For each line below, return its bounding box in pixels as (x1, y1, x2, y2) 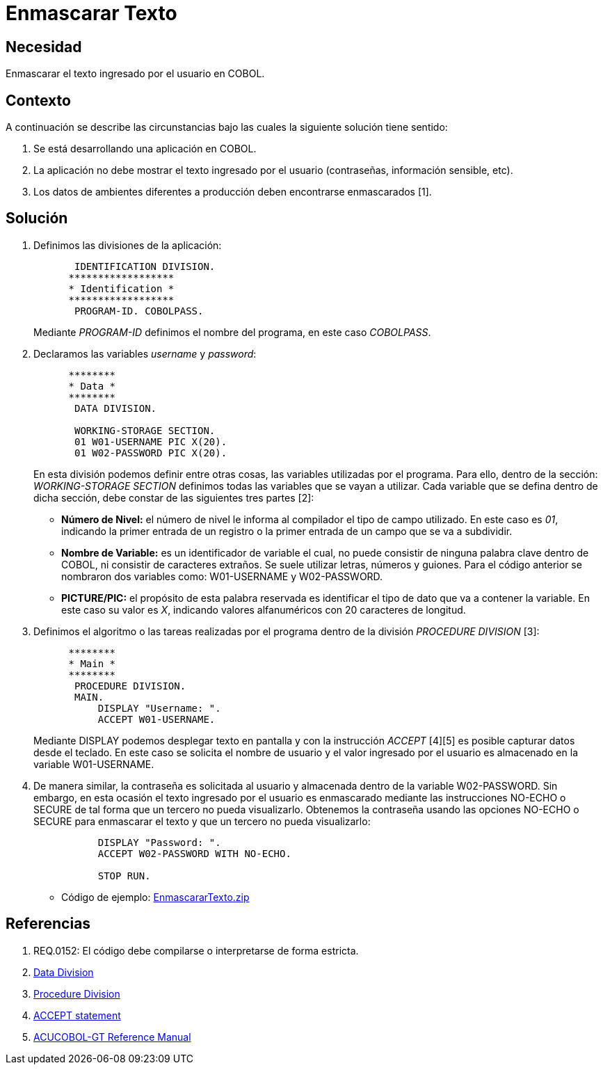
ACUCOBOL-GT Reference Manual (33, 1030, 191, 1043)
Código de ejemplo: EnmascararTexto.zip (61, 891, 250, 903)
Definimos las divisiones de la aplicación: (33, 239, 222, 251)
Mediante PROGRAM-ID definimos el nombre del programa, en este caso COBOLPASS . (33, 326, 431, 338)
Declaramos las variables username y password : (33, 347, 257, 360)
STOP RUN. (97, 870, 151, 881)
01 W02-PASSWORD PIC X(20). (74, 447, 227, 458)
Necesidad (6, 38, 82, 56)
